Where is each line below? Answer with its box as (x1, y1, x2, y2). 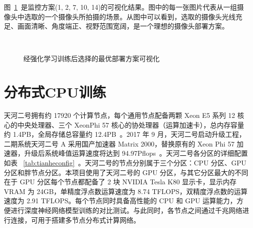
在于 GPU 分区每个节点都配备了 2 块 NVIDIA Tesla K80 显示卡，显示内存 (4, 177, 237, 187)
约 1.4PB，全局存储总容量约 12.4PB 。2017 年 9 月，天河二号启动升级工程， (4, 129, 246, 139)
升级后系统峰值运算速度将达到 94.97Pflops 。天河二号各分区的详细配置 (24, 148, 248, 158)
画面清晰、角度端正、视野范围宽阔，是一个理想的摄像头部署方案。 (17, 21, 229, 31)
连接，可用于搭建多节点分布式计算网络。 (10, 214, 140, 225)
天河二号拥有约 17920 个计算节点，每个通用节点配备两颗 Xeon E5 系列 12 (4, 110, 235, 120)
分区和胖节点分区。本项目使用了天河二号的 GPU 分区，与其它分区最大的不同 (4, 167, 249, 177)
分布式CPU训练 (4, 82, 107, 102)
